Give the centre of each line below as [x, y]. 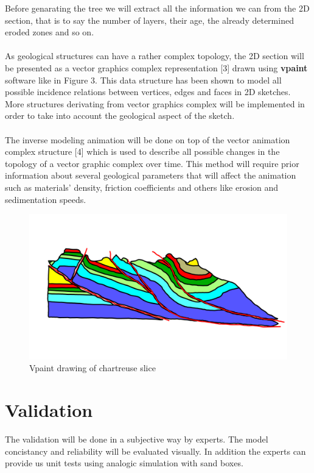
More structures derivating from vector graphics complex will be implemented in [155, 103]
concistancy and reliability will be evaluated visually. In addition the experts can [155, 451]
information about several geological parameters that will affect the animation [151, 175]
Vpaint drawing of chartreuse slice [92, 368]
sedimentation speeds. [46, 199]
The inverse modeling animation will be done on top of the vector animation [148, 139]
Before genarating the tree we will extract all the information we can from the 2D [157, 8]
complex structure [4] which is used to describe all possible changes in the [142, 151]
